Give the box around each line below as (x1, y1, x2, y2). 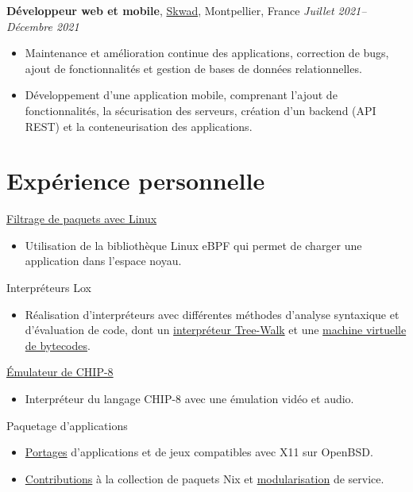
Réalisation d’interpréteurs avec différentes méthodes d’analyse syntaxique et (25, 306, 399, 322)
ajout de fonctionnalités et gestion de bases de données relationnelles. (25, 60, 362, 76)
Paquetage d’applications (6, 417, 128, 433)
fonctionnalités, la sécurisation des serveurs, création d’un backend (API (25, 102, 376, 118)
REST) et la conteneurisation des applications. (25, 117, 253, 134)
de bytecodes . (25, 336, 91, 353)
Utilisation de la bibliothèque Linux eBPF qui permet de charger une (25, 236, 362, 253)
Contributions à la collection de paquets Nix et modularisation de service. (25, 470, 384, 486)
